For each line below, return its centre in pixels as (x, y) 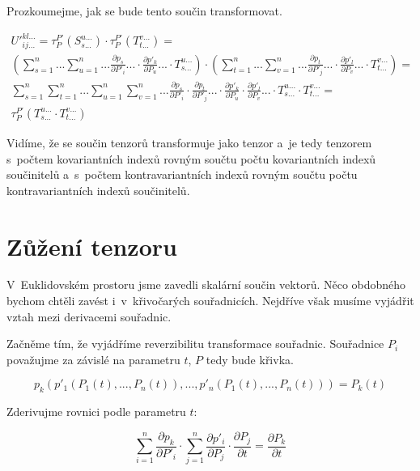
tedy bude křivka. (250, 359)
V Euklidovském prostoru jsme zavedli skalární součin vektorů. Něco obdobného (206, 284)
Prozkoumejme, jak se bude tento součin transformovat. (144, 11)
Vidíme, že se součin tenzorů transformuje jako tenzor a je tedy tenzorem (189, 142)
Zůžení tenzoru (92, 246)
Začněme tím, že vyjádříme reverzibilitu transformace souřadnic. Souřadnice (195, 344)
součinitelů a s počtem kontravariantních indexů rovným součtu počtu (182, 174)
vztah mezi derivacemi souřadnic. (89, 316)
